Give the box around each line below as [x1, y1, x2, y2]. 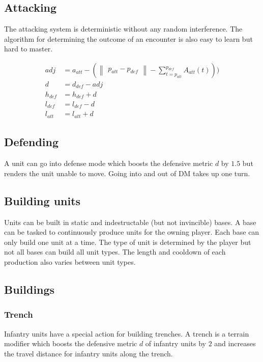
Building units [4, 192, 81, 208]
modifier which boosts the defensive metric [4, 338, 137, 349]
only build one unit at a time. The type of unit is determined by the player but [4, 236, 251, 247]
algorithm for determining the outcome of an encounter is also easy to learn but [4, 33, 253, 44]
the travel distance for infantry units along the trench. [4, 348, 173, 358]
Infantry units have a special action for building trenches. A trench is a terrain [4, 328, 249, 339]
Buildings [4, 281, 55, 297]
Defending [4, 134, 59, 150]
